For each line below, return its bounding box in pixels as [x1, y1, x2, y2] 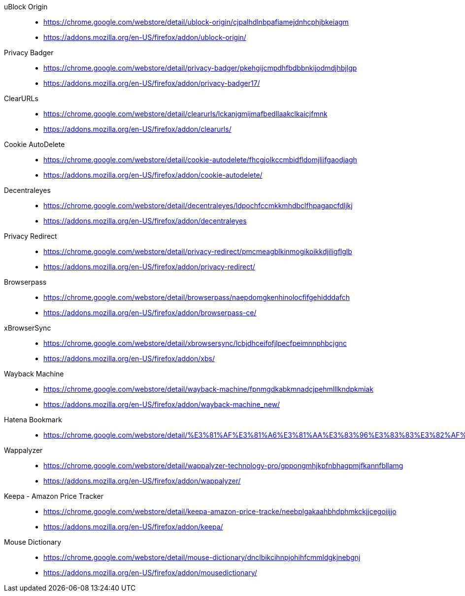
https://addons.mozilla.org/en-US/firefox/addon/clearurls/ [43, 125, 232, 133]
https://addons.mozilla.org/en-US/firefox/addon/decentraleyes [43, 217, 247, 225]
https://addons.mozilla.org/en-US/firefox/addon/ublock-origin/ [43, 33, 246, 41]
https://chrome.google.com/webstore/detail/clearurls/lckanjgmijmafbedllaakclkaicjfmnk [43, 110, 328, 118]
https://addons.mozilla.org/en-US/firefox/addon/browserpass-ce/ [43, 308, 257, 317]
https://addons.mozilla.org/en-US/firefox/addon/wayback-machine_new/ [43, 400, 280, 409]
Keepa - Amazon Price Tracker [4, 492, 103, 500]
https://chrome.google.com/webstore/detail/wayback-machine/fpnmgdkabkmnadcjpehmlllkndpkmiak [43, 385, 373, 393]
